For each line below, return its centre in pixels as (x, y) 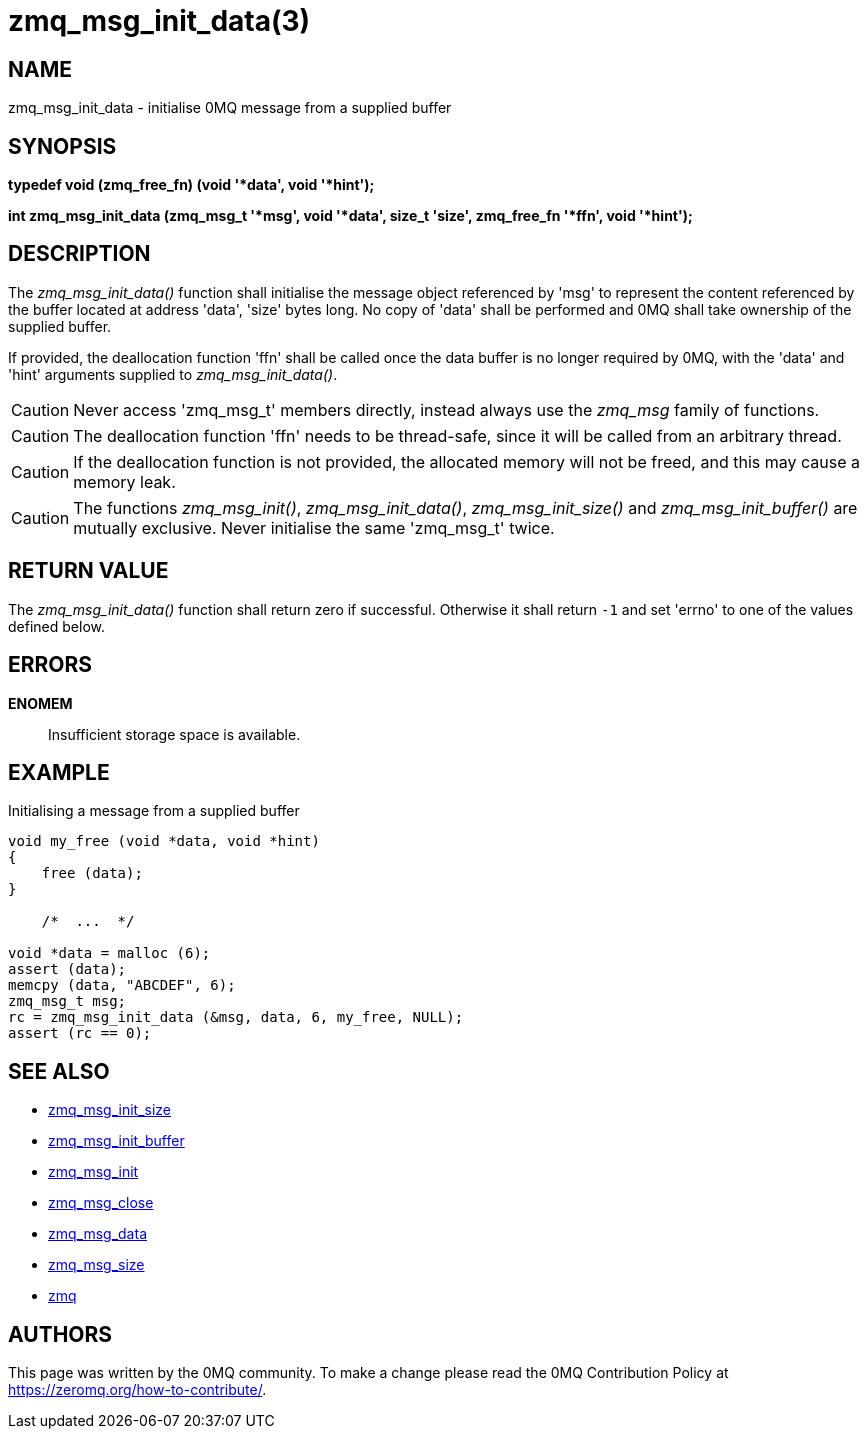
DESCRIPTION (79, 254)
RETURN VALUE (88, 571)
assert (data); (67, 969)
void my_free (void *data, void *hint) (164, 841)
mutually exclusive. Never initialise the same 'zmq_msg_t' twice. (314, 527)
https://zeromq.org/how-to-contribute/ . (137, 1390)
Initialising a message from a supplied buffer (154, 811)
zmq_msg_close (101, 1203)
